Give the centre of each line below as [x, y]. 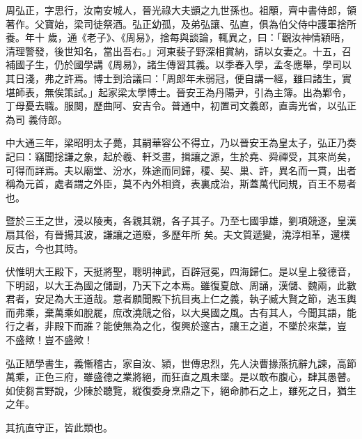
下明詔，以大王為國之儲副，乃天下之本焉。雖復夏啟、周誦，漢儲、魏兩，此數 [181, 285]
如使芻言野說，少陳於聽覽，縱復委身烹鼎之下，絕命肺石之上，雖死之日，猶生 [181, 390]
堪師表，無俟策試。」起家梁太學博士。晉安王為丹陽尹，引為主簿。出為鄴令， [179, 92]
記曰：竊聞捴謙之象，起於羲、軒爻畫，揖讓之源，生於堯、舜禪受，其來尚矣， [181, 156]
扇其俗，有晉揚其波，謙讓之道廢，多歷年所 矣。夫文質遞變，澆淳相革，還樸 [178, 234]
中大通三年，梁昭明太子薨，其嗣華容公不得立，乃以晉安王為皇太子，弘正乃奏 [181, 143]
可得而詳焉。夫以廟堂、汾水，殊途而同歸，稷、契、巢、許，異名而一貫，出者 [181, 170]
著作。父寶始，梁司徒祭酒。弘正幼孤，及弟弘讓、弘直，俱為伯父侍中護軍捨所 [181, 23]
